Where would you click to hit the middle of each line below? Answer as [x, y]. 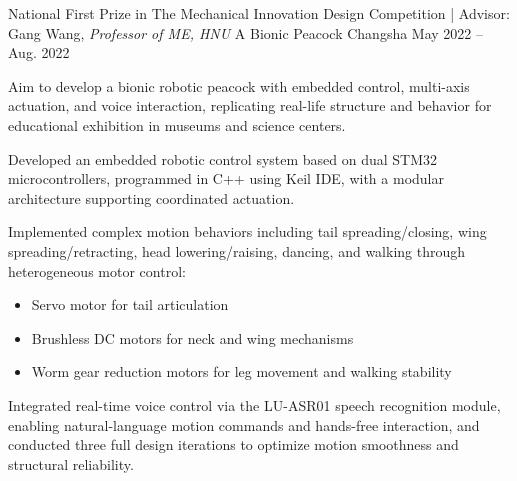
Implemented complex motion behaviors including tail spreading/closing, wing [247, 231]
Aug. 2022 [39, 52]
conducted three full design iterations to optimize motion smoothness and [233, 444]
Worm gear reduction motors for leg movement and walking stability [241, 371]
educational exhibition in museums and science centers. [177, 124]
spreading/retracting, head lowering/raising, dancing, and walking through [237, 250]
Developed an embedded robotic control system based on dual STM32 [223, 158]
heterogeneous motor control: [97, 270]
